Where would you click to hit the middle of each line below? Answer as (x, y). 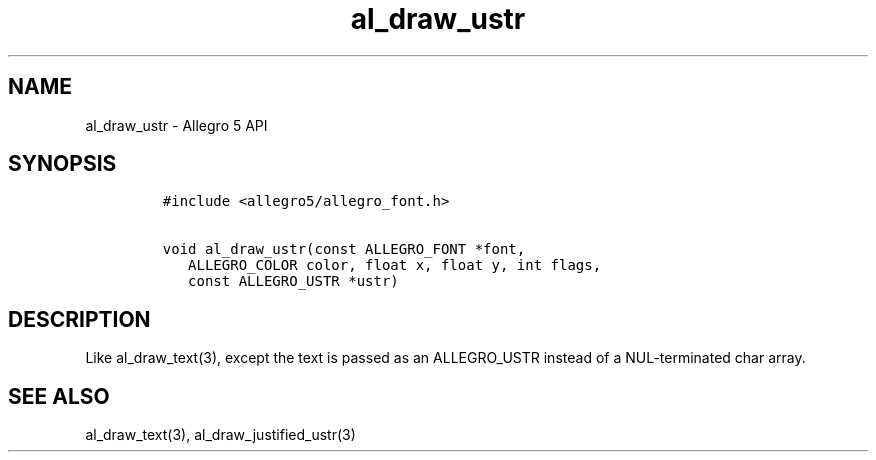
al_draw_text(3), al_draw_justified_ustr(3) (220, 435)
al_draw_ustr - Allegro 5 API (176, 125)
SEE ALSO (59, 396)
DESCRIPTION (79, 319)
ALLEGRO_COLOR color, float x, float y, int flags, (395, 265)
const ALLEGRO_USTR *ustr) (293, 281)
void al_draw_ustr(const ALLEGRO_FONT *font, (344, 249)
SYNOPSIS (62, 164)
